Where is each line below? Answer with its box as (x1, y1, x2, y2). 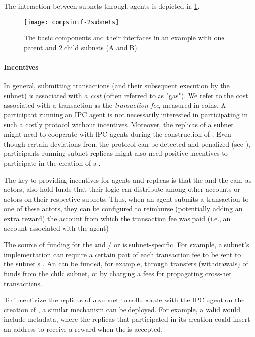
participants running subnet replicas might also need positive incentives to (4, 148, 228, 158)
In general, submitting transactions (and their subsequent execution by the (4, 80, 230, 91)
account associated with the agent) (4, 223, 109, 233)
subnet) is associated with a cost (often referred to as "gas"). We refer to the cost (4, 90, 248, 100)
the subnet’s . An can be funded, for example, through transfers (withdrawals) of (4, 259, 248, 269)
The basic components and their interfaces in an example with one (24, 33, 224, 43)
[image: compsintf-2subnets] (24, 18, 119, 26)
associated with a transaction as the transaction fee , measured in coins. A (4, 100, 226, 110)
